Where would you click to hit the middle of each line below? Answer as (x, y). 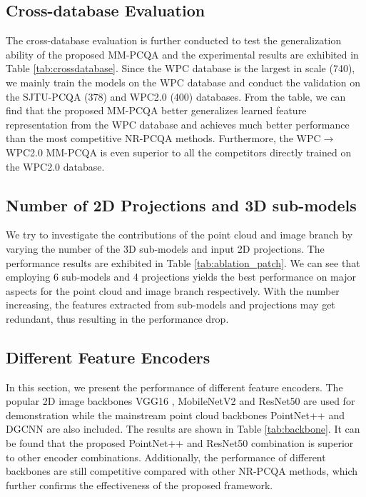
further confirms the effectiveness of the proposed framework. (139, 485)
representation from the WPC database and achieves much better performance (178, 124)
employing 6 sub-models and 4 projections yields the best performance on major (181, 277)
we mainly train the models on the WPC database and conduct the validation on (183, 82)
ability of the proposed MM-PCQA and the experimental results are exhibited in (182, 54)
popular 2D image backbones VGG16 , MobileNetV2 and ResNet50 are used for (181, 401)
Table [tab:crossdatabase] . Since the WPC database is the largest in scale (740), (181, 68)
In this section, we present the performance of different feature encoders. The (174, 387)
